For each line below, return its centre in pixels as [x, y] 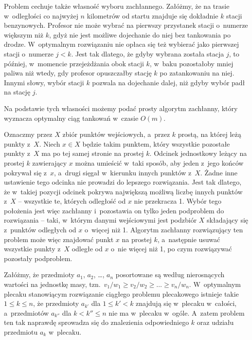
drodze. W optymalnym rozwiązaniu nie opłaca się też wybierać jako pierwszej [121, 44]
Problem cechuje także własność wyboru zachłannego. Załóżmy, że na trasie [117, 6]
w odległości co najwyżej [41, 15]
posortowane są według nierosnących [170, 274]
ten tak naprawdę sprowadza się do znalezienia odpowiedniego [97, 322]
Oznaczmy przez [28, 134]
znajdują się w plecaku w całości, [186, 303]
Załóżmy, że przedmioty [39, 274]
